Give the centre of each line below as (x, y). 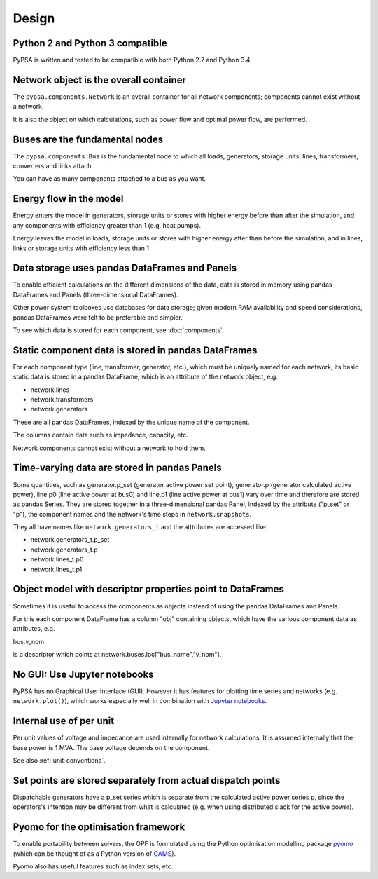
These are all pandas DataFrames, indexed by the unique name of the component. (131, 422)
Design (34, 18)
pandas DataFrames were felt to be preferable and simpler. (98, 317)
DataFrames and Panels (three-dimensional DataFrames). (96, 294)
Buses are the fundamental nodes (88, 139)
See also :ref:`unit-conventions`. (59, 761)
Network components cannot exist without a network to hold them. (109, 448)
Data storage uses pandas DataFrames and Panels (125, 268)
